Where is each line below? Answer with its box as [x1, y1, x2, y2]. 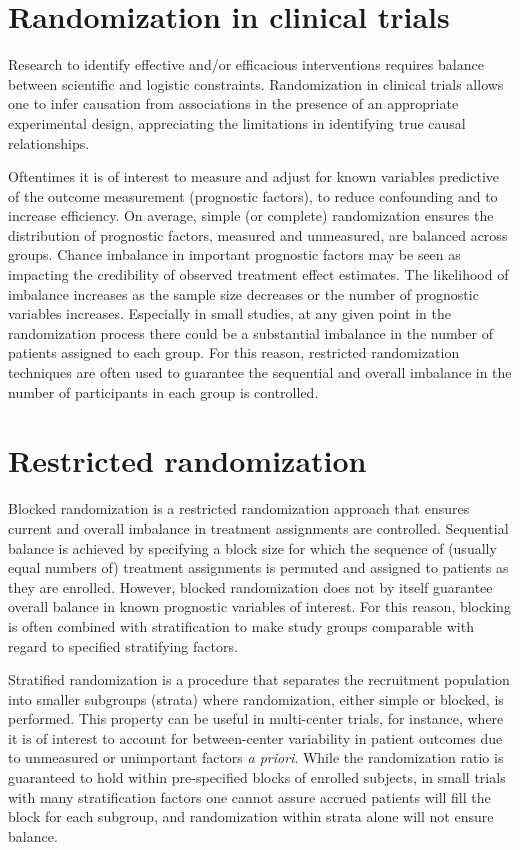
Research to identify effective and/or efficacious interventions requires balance [8, 54, 484, 75]
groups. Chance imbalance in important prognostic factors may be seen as [8, 244, 461, 265]
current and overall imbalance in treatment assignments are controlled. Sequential [8, 517, 509, 538]
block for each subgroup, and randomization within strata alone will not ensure [8, 806, 494, 827]
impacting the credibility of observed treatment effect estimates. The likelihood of [8, 264, 509, 285]
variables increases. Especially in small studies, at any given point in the [8, 303, 451, 324]
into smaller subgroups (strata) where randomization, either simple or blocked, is [8, 688, 504, 709]
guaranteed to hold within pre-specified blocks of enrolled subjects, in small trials [8, 767, 506, 788]
